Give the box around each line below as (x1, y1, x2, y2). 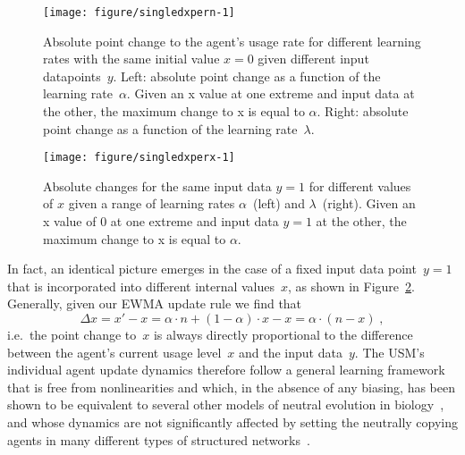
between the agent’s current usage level (7, 342, 222, 361)
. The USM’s (354, 342, 425, 361)
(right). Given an (322, 194, 416, 213)
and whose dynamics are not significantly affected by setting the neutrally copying (7, 413, 458, 431)
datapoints (43, 66, 101, 85)
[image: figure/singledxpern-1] (43, 6, 235, 19)
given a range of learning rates (68, 194, 235, 213)
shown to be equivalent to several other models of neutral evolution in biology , (7, 395, 444, 414)
